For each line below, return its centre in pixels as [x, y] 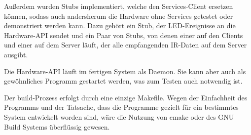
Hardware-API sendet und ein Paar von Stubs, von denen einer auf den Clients [124, 35]
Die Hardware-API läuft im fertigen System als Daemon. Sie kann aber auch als [125, 71]
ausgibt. [16, 54]
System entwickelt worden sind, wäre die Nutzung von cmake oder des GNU [119, 116]
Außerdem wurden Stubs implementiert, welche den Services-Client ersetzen [119, 6]
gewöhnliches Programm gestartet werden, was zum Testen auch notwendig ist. [123, 81]
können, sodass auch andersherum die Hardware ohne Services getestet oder [119, 16]
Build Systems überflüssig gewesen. [57, 126]
